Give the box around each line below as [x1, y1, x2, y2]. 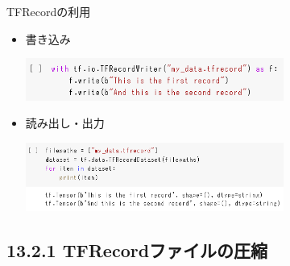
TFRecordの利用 [6, 3, 91, 19]
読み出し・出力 [25, 114, 105, 131]
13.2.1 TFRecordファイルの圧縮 [6, 238, 268, 263]
